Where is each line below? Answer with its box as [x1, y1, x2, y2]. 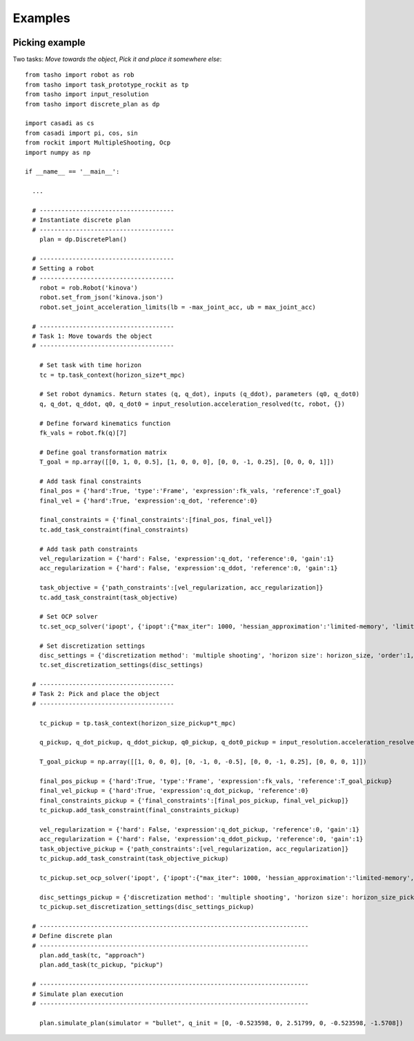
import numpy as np [25, 149, 91, 156]
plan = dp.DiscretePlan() [39, 236, 128, 243]
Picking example [12, 37, 86, 48]
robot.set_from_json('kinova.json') [39, 294, 164, 301]
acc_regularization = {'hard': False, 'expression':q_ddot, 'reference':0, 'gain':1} [39, 564, 338, 572]
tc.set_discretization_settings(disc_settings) [39, 661, 204, 669]
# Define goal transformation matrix [39, 448, 167, 456]
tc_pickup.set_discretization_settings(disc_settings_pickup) [39, 903, 255, 911]
